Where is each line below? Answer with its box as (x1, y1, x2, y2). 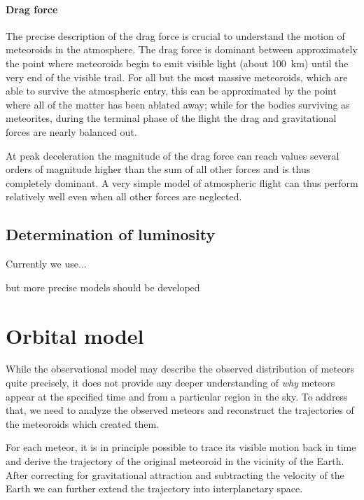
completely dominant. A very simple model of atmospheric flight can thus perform (6, 175, 358, 190)
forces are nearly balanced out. (6, 124, 137, 139)
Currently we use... (6, 256, 87, 271)
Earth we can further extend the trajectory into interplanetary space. (6, 481, 303, 496)
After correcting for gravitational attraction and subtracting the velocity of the (6, 467, 344, 482)
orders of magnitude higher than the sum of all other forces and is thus (6, 162, 311, 176)
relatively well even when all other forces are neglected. (6, 189, 242, 204)
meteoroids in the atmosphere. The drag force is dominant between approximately (6, 42, 358, 57)
